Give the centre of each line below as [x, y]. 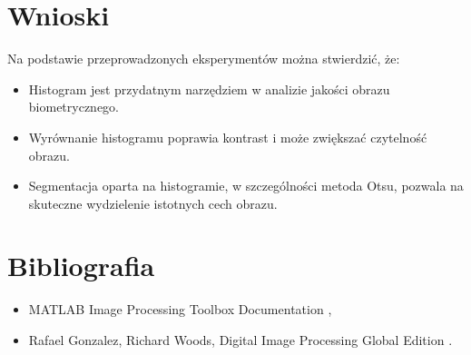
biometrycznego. [74, 107]
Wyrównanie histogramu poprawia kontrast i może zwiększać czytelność [228, 137]
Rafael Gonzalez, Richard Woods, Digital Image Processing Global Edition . [240, 340]
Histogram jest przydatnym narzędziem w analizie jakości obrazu [209, 89]
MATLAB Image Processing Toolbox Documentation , [180, 309]
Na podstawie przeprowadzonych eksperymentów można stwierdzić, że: [204, 59]
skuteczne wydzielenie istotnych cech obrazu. [153, 203]
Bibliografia [81, 266]
